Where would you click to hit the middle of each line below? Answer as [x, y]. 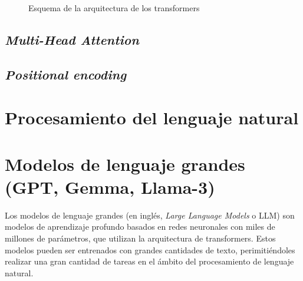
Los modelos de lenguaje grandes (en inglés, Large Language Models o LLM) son [150, 215]
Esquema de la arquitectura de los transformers [114, 8]
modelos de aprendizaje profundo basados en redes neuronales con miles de [140, 227]
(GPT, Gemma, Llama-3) [110, 186]
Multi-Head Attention [72, 39]
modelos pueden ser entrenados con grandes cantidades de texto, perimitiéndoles [150, 249]
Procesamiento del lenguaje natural [152, 118]
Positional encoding [66, 74]
